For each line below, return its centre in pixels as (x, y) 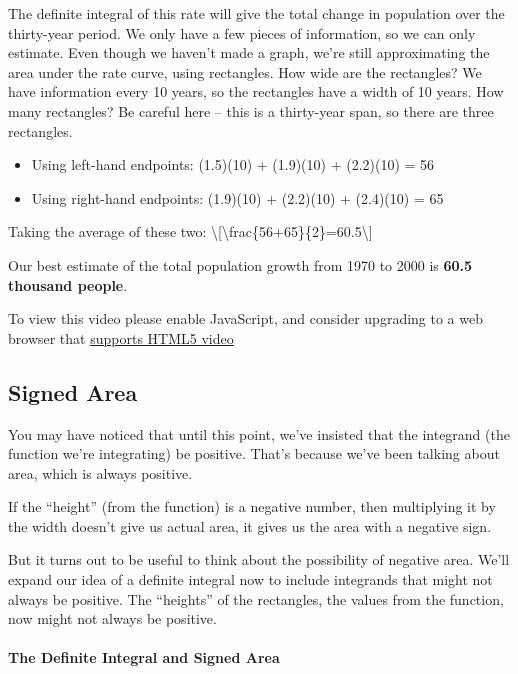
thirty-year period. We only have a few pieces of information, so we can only (242, 32)
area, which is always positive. (100, 472)
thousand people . (68, 284)
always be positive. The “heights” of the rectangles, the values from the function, (256, 598)
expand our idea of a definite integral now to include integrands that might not (250, 579)
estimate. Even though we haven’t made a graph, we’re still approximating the (249, 52)
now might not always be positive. (112, 618)
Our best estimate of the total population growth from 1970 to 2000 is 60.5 (240, 264)
